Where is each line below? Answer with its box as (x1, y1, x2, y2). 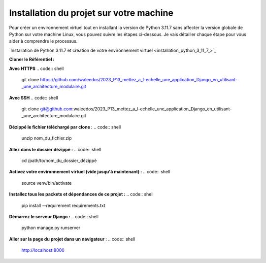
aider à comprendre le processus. (9, 38, 78, 44)
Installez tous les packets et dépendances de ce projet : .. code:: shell (9, 191, 154, 197)
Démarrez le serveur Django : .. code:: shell (9, 213, 99, 219)
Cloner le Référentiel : (9, 57, 55, 63)
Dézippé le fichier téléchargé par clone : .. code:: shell (9, 124, 121, 130)
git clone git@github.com (21, 106, 73, 112)
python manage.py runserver (21, 225, 81, 231)
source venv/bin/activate (21, 180, 72, 186)
